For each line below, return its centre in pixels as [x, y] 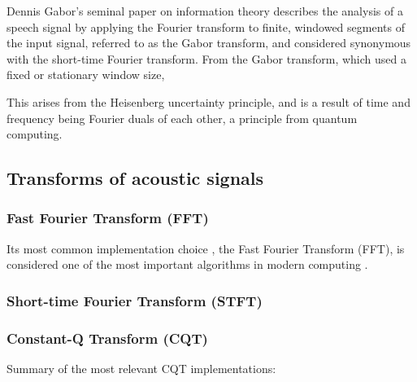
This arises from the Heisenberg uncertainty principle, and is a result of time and [208, 101]
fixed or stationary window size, [86, 75]
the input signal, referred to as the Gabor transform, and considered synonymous [209, 43]
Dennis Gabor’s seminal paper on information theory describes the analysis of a [205, 11]
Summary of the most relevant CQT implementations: [141, 368]
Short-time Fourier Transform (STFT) [135, 300]
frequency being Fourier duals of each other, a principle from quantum [182, 118]
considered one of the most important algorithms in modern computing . [187, 264]
